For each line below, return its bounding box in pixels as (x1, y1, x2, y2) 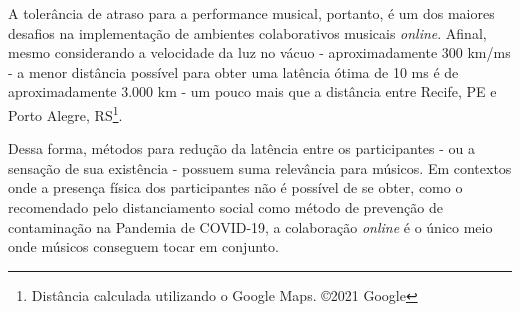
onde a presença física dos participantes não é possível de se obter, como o (8, 177, 463, 198)
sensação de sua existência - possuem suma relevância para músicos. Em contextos (8, 157, 512, 178)
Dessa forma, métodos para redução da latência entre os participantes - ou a (8, 138, 476, 159)
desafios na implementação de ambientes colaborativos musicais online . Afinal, (8, 22, 487, 43)
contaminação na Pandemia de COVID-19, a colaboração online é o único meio (8, 216, 493, 237)
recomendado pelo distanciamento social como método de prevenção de (8, 197, 443, 217)
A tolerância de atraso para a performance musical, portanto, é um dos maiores (8, 3, 495, 23)
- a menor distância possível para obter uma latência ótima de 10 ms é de (8, 61, 459, 82)
